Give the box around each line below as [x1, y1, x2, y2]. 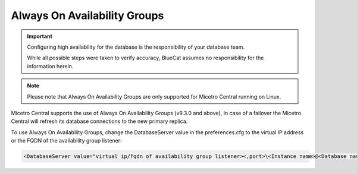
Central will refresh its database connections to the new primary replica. [11, 118, 188, 125]
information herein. [27, 62, 74, 69]
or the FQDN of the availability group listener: [11, 137, 122, 144]
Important [27, 33, 53, 40]
